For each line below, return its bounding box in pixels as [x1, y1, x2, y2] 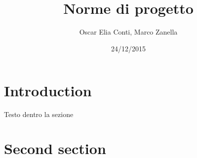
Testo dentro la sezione [4, 109, 74, 119]
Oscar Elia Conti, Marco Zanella [79, 27, 178, 37]
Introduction [4, 80, 92, 101]
